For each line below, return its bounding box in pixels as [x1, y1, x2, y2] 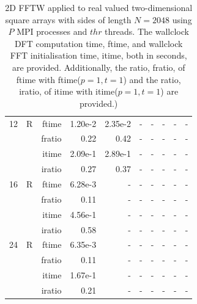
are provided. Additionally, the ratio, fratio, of [12, 60, 185, 73]
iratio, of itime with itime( [19, 85, 118, 98]
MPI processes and [17, 25, 87, 38]
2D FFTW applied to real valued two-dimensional [5, 1, 193, 13]
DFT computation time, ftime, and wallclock [14, 37, 183, 49]
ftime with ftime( [16, 73, 81, 85]
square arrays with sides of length [5, 13, 132, 26]
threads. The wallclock [105, 25, 189, 38]
